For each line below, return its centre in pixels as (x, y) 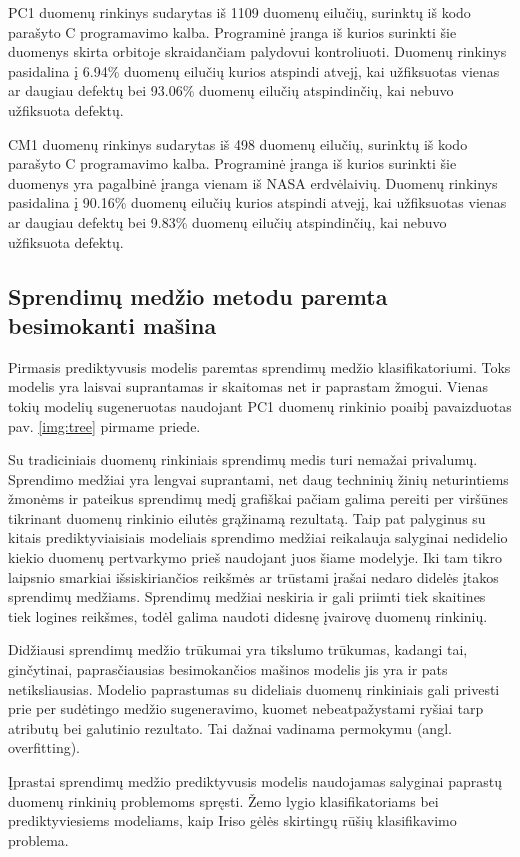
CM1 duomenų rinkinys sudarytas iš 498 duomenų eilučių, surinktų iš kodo (238, 143)
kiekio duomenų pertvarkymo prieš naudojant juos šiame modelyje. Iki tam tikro (255, 557)
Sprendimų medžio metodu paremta (198, 295)
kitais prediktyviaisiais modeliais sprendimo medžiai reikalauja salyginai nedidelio (258, 537)
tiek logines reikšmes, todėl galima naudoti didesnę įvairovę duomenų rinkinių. (248, 615)
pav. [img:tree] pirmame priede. (104, 425)
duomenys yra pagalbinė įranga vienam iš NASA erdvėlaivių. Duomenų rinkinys (253, 182)
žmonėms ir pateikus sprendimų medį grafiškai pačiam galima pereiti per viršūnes (258, 498)
